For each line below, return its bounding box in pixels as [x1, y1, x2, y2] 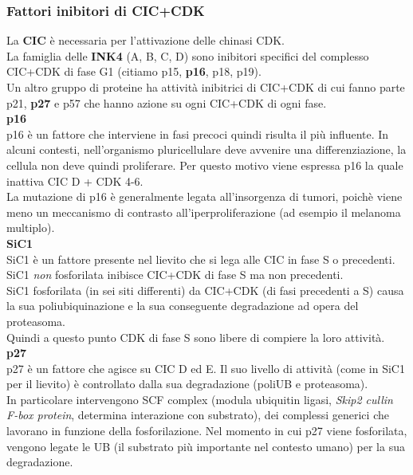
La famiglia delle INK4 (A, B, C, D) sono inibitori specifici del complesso [6, 47, 369, 64]
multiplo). [6, 219, 55, 236]
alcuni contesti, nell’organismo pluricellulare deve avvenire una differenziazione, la [6, 141, 407, 158]
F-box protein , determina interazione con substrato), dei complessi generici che [6, 406, 389, 423]
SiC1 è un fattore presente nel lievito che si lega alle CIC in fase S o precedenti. [6, 250, 395, 267]
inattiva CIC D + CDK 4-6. [6, 172, 144, 189]
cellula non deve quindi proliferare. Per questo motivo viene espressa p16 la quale [6, 156, 403, 173]
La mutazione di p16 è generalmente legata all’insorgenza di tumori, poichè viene [6, 188, 403, 205]
